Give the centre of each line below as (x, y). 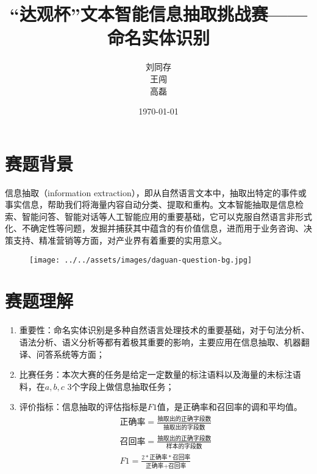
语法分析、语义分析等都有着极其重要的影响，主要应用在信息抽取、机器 (160, 341)
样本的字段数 (184, 447)
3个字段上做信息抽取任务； (121, 386)
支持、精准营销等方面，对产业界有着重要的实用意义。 (120, 240)
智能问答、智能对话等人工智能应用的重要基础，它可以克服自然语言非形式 (167, 216)
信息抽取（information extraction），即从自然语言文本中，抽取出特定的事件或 (156, 192)
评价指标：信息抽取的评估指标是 (83, 407)
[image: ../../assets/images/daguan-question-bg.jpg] (141, 260)
